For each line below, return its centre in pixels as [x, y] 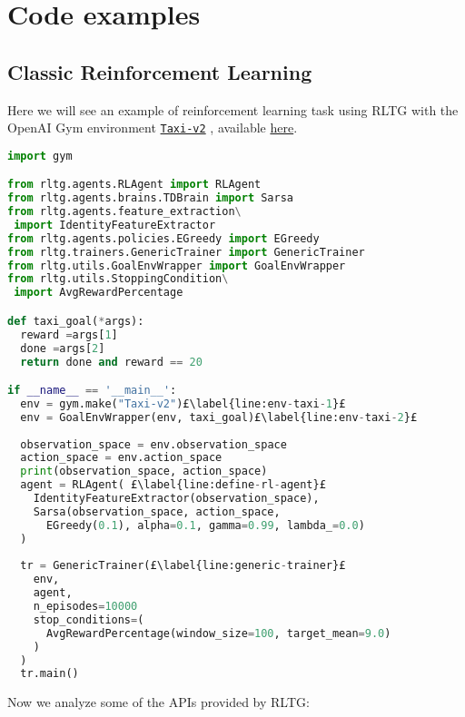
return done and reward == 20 [111, 362]
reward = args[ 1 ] [69, 334]
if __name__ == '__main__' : [92, 391]
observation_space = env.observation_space [153, 444]
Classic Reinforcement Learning [160, 71]
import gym [40, 156]
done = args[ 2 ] [63, 348]
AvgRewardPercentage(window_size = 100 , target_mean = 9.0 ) [218, 633]
